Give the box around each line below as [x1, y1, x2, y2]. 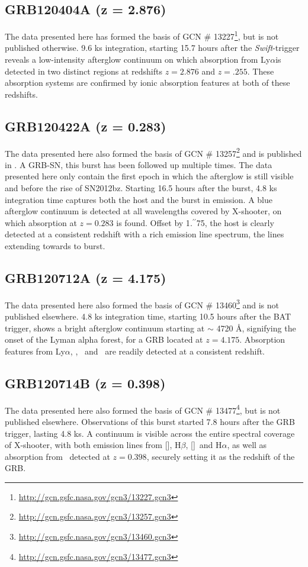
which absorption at [5, 216, 77, 228]
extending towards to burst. [5, 240, 105, 252]
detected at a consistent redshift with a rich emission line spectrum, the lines [5, 228, 284, 240]
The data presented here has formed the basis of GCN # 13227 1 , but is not [5, 28, 279, 42]
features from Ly [5, 344, 65, 357]
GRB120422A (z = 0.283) [5, 117, 166, 135]
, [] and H [185, 439, 222, 451]
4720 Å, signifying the [216, 321, 296, 334]
